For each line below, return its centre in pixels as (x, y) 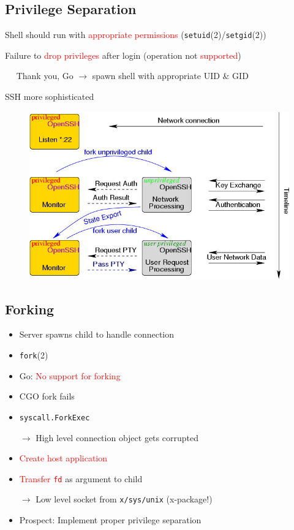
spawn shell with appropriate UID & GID (170, 76)
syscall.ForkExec (55, 418)
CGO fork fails (47, 396)
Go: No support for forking (70, 375)
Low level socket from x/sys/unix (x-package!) (124, 499)
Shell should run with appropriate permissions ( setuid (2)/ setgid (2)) (136, 35)
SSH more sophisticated (50, 97)
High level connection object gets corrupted (117, 437)
